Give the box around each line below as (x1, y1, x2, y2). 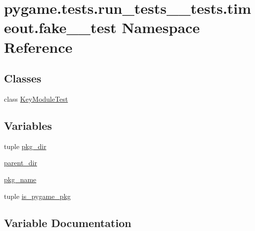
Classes (4, 71, 42, 86)
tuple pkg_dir (4, 141, 46, 151)
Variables (4, 117, 52, 133)
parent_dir (4, 157, 37, 168)
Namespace (122, 17, 200, 38)
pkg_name (4, 174, 37, 184)
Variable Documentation (4, 215, 131, 230)
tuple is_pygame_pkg (4, 191, 71, 201)
